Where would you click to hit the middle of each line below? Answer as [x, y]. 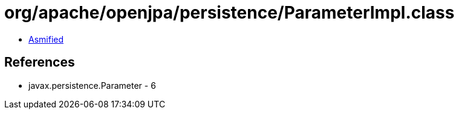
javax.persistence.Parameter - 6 [92, 85]
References [40, 62]
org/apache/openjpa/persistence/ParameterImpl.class [229, 13]
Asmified [46, 39]
